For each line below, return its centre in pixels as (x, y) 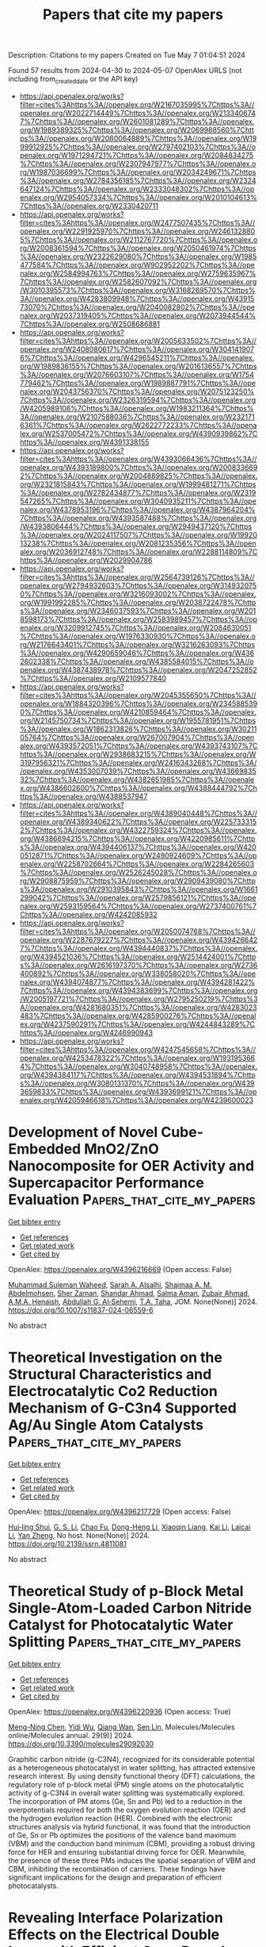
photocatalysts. (34, 1885)
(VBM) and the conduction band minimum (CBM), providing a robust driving (132, 1843)
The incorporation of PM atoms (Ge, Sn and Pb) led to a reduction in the (125, 1801)
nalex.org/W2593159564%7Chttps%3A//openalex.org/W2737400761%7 (138, 906)
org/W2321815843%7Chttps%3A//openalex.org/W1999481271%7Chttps (138, 484)
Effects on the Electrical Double (114, 1934)
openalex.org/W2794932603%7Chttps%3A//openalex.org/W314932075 (138, 585)
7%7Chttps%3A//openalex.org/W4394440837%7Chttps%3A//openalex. (139, 948)
